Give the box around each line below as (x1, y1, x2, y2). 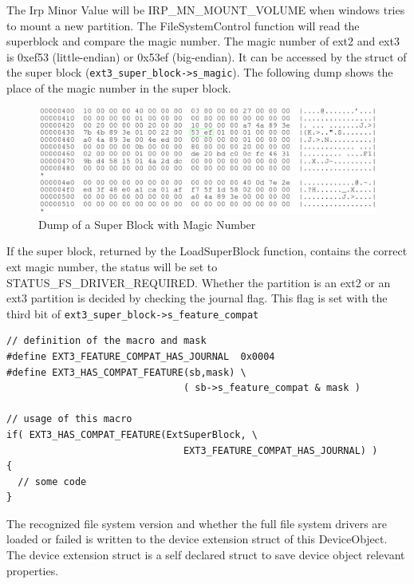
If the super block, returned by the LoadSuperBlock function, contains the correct (6, 243, 408, 259)
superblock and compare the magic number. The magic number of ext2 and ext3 (6, 33, 400, 49)
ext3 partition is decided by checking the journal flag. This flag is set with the (6, 290, 388, 306)
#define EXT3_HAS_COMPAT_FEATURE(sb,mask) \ (6, 366, 246, 378)
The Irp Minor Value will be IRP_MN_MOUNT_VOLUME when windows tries (6, 2, 405, 18)
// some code (18, 475, 87, 487)
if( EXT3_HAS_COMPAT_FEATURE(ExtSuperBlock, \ (6, 428, 258, 440)
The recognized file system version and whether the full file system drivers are (6, 515, 388, 531)
